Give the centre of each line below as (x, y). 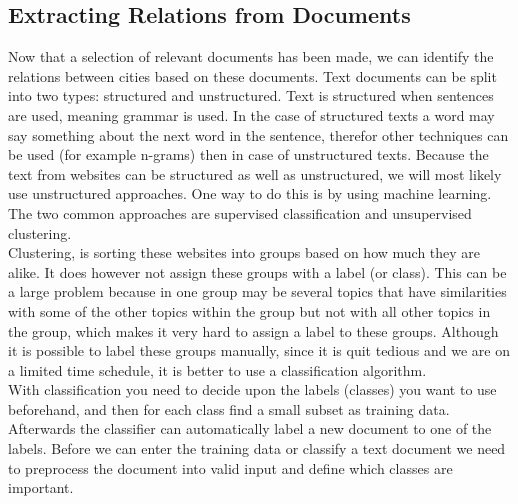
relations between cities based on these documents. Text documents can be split (252, 75)
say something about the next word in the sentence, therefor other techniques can (258, 134)
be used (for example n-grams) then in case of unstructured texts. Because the (248, 154)
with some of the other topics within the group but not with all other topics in (249, 310)
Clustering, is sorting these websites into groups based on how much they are (244, 252)
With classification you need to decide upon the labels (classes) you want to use (252, 389)
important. (41, 487)
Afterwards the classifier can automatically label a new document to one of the (250, 428)
